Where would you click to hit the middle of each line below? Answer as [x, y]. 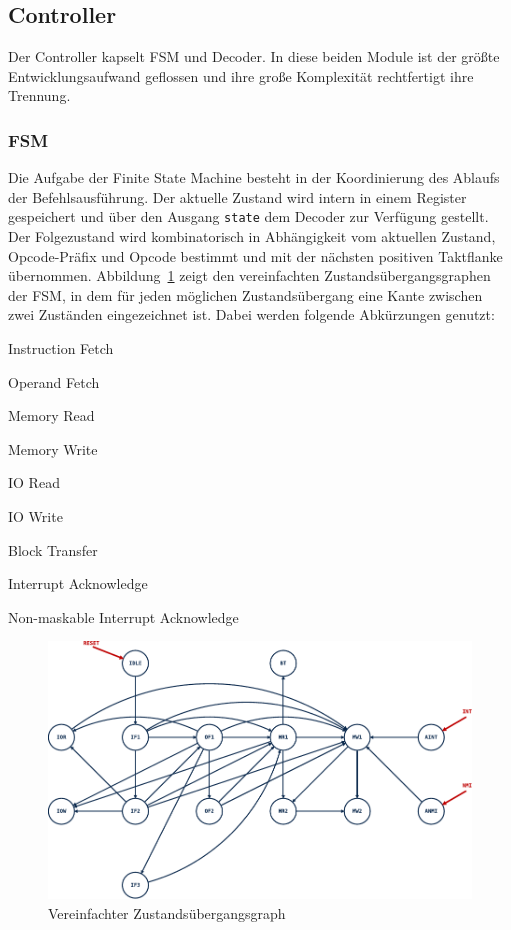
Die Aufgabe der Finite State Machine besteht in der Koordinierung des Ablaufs [254, 177]
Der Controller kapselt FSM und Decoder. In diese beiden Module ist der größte [254, 56]
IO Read [34, 482]
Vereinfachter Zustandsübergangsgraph [167, 912]
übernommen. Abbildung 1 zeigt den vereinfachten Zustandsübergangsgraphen [249, 275]
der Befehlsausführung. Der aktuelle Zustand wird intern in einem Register [237, 196]
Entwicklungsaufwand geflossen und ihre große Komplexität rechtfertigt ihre [241, 75]
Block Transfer [53, 549]
